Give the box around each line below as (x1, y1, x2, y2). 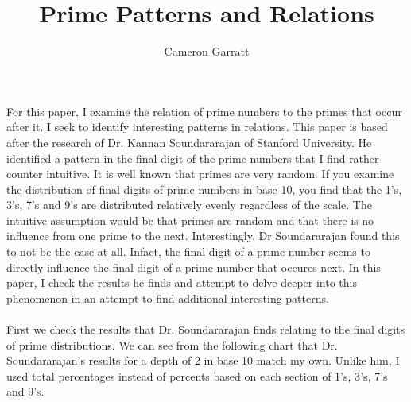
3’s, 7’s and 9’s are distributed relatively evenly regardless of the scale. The (6, 196, 372, 213)
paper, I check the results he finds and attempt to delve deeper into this (6, 274, 358, 291)
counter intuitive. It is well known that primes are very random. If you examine (6, 165, 394, 182)
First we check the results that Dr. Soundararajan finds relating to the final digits (6, 321, 405, 338)
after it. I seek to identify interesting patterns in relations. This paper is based (6, 118, 388, 135)
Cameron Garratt (164, 43, 250, 60)
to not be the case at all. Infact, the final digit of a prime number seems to (6, 243, 370, 260)
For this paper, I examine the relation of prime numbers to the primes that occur (6, 102, 402, 119)
